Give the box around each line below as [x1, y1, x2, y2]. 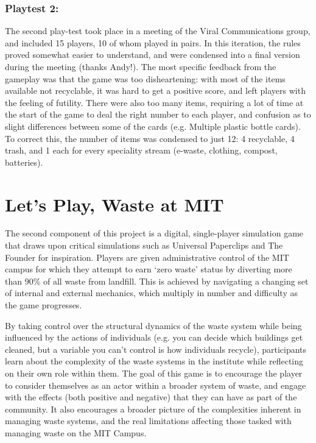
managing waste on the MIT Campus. [5, 426, 147, 439]
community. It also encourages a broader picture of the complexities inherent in [5, 402, 301, 415]
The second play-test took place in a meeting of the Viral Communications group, [5, 24, 311, 37]
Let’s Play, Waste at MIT [5, 191, 224, 216]
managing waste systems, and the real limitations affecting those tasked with [5, 414, 292, 427]
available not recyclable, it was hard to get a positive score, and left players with [5, 84, 306, 97]
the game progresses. [5, 299, 82, 311]
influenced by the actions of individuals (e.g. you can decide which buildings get [5, 331, 303, 344]
